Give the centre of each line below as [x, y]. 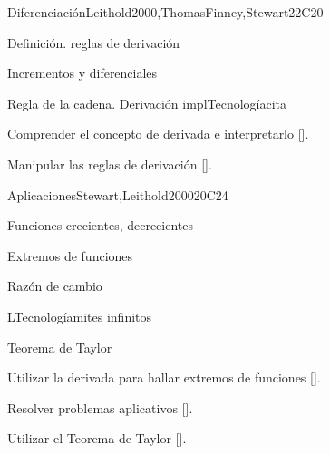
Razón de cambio [55, 286]
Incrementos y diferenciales [82, 73]
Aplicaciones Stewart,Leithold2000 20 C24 [118, 194]
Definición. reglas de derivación [94, 42]
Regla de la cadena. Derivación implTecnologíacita [147, 103]
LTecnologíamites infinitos [80, 316]
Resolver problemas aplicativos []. [100, 407]
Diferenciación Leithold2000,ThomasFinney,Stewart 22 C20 [165, 12]
